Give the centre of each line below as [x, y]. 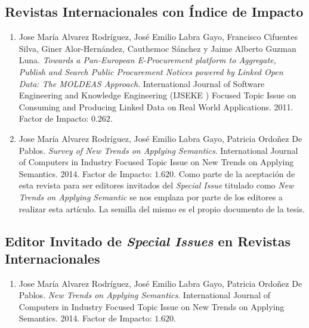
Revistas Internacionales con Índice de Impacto [154, 12]
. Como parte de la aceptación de [234, 173]
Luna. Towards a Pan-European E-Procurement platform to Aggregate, [147, 60]
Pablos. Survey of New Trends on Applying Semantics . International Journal [158, 150]
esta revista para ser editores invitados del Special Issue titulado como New [156, 185]
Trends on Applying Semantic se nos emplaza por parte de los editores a [151, 197]
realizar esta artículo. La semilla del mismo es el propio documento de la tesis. [162, 208]
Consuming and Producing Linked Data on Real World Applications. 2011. [156, 106]
